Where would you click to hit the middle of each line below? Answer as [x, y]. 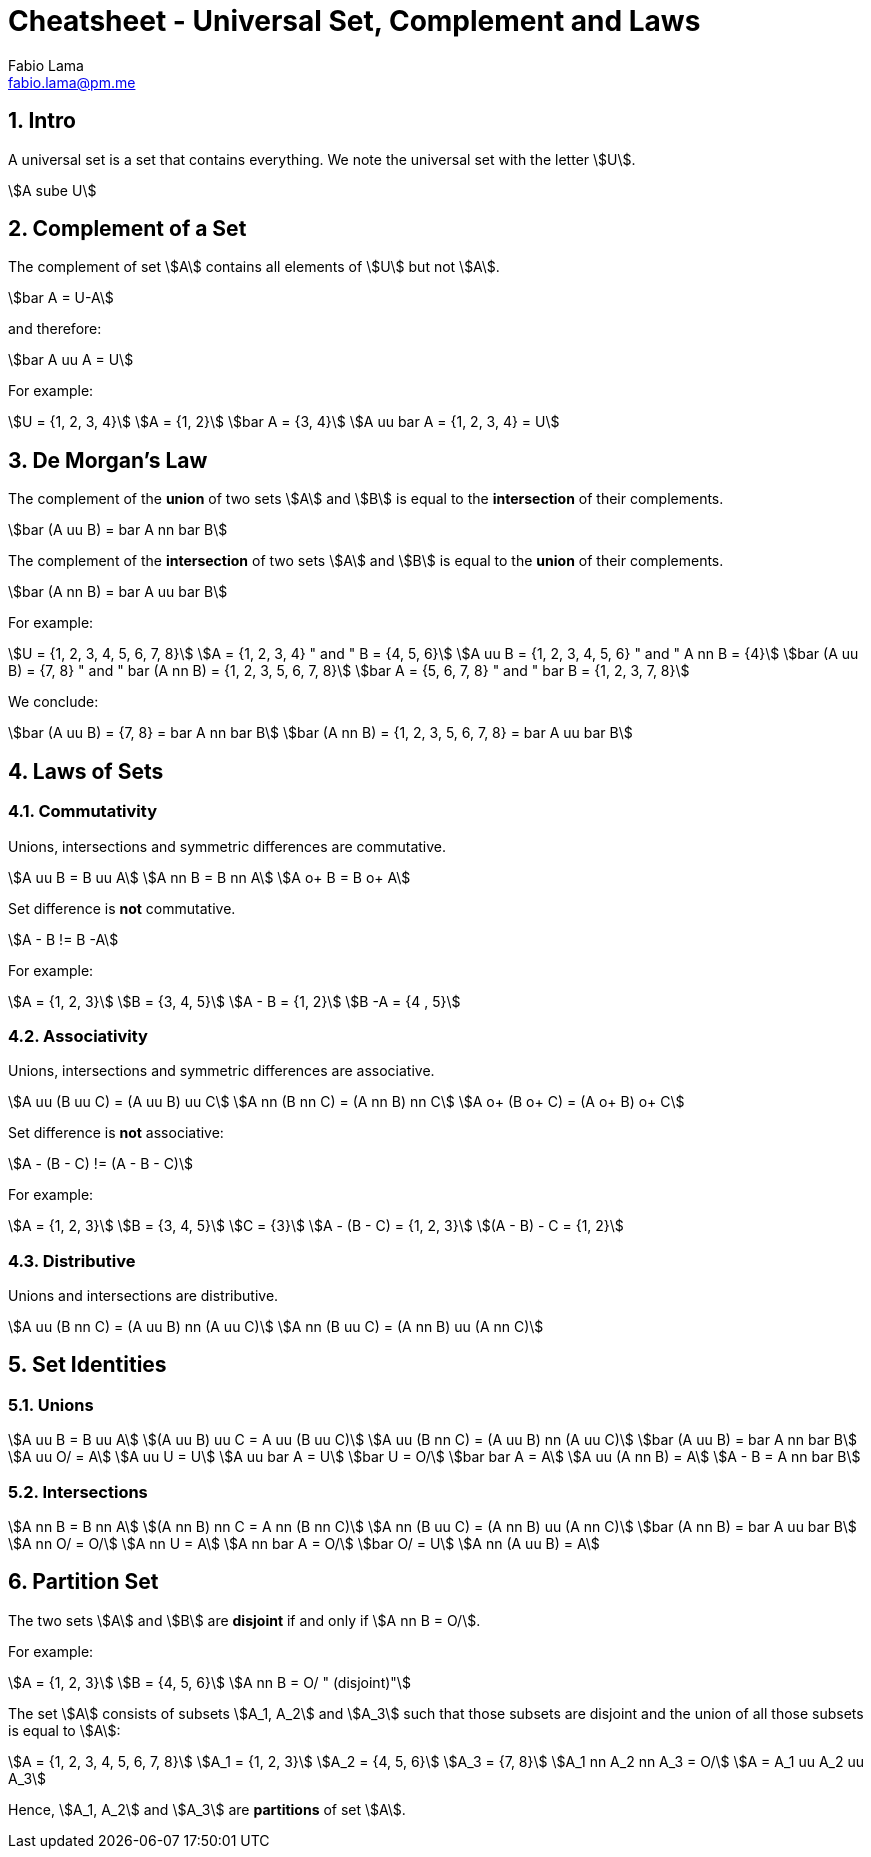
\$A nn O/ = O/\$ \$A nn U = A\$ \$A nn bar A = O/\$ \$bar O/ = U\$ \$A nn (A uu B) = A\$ [304, 1543]
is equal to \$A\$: [64, 1730]
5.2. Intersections [78, 1491]
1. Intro [42, 121]
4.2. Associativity [78, 1035]
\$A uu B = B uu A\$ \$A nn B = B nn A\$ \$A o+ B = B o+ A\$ [209, 877]
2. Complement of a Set [127, 229]
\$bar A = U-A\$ [61, 298]
